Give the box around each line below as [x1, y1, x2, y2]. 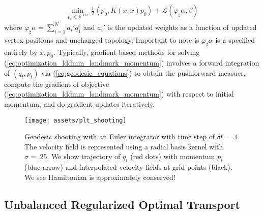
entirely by [4, 47, 38, 57]
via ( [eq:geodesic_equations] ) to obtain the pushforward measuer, [41, 67, 246, 78]
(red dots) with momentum [130, 151, 215, 162]
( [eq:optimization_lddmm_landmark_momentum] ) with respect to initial [4, 88, 234, 99]
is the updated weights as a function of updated [107, 21, 257, 32]
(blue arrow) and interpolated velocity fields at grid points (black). [24, 162, 232, 172]
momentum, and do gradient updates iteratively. [4, 98, 155, 109]
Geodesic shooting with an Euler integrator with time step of [24, 131, 215, 142]
